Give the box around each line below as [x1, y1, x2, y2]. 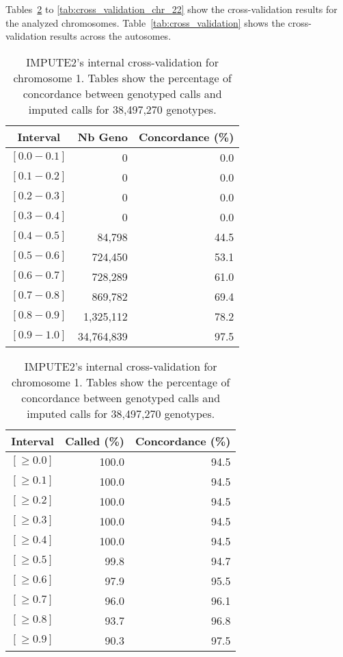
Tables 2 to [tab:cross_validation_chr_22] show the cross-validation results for [5, 2, 338, 16]
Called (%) [65, 432, 124, 449]
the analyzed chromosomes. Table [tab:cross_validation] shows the [5, 15, 285, 29]
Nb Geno [77, 128, 128, 145]
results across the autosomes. [49, 29, 171, 43]
